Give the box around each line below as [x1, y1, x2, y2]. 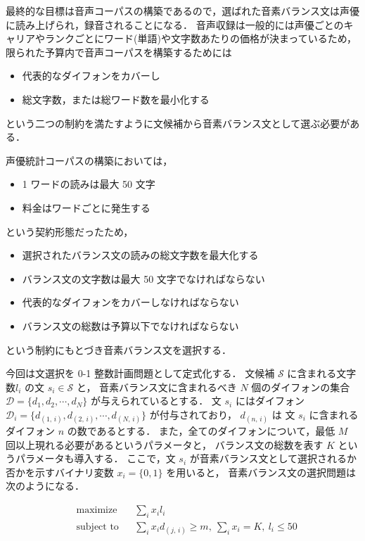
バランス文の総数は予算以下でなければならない [22, 318, 239, 333]
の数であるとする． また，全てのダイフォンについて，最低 [67, 424, 335, 438]
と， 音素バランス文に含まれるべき [76, 379, 237, 394]
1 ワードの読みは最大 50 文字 [22, 177, 155, 191]
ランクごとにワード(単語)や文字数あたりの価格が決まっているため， [44, 31, 357, 46]
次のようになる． [6, 478, 84, 493]
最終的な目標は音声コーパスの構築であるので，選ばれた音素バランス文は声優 [6, 4, 359, 18]
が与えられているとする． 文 [90, 393, 222, 408]
